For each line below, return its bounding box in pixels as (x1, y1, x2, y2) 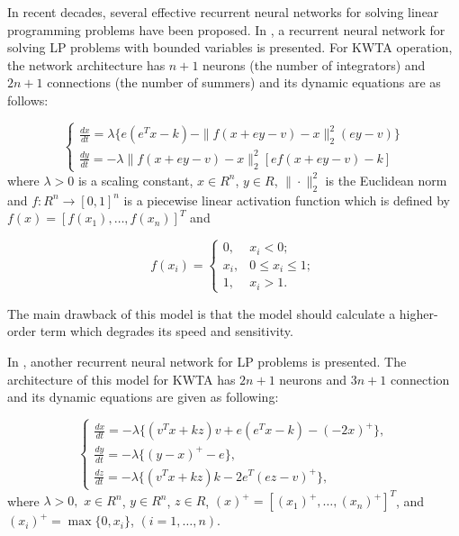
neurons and (279, 369, 347, 388)
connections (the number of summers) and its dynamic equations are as (47, 73, 441, 92)
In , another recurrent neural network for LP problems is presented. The (7, 352, 407, 371)
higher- (399, 304, 438, 323)
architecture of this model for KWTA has (7, 369, 236, 388)
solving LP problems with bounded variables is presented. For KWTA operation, (7, 38, 453, 57)
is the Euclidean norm (325, 170, 447, 189)
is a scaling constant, (77, 170, 193, 189)
